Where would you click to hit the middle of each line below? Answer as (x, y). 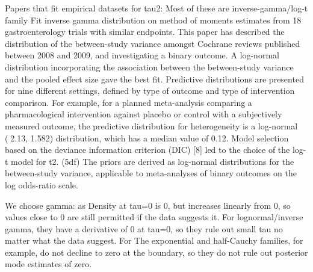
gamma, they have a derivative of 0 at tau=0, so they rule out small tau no (144, 228)
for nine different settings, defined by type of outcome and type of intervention (150, 91)
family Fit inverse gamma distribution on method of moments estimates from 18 (153, 20)
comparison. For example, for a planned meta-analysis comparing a (129, 102)
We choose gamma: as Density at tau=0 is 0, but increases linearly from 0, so (148, 205)
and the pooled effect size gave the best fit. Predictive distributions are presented (154, 79)
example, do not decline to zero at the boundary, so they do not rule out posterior (156, 252)
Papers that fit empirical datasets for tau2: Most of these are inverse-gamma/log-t (156, 8)
